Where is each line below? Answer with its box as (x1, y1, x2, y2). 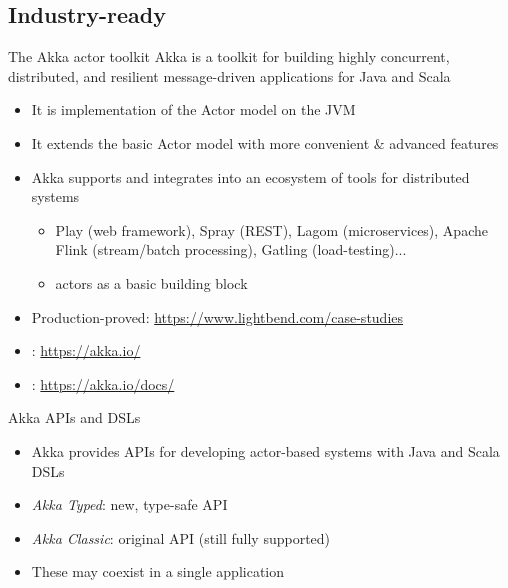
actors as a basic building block (55, 272, 248, 293)
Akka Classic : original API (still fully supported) (31, 527, 331, 548)
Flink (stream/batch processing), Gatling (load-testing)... (55, 239, 407, 260)
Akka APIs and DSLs (8, 407, 141, 428)
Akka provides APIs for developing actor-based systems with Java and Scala (31, 440, 500, 461)
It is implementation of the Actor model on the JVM (31, 99, 356, 120)
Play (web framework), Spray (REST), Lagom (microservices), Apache (55, 219, 488, 240)
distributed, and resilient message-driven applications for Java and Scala (8, 65, 451, 86)
